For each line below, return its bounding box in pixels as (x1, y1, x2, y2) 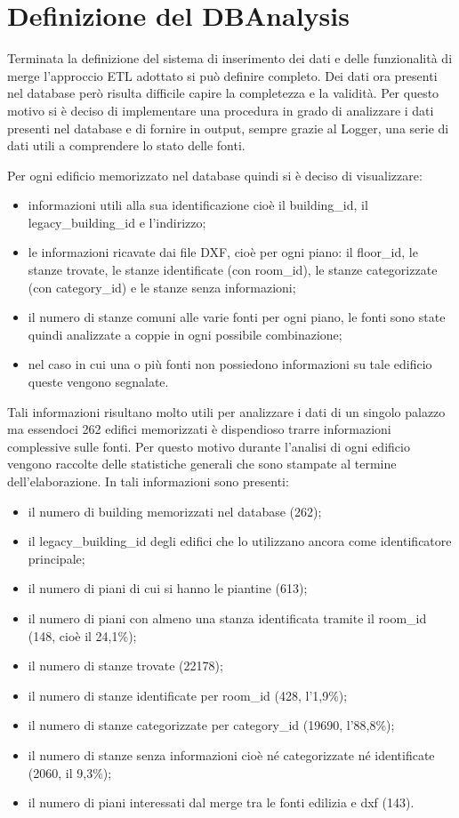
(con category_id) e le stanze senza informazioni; (28, 277, 296, 296)
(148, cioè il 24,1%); (28, 626, 137, 645)
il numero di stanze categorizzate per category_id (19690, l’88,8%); (28, 716, 395, 734)
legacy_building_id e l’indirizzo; (28, 213, 206, 231)
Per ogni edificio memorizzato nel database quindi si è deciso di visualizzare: (7, 165, 423, 184)
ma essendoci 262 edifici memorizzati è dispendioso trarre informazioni (7, 420, 391, 438)
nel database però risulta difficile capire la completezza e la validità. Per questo (7, 84, 439, 102)
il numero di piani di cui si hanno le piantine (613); (28, 579, 308, 597)
